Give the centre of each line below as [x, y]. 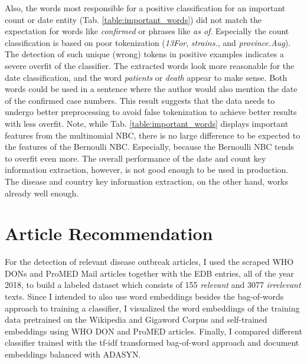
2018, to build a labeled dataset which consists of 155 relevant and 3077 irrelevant [153, 285]
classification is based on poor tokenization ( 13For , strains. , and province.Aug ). [148, 42]
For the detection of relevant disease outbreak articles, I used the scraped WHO [149, 262]
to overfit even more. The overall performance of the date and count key [135, 158]
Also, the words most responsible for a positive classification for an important [145, 8]
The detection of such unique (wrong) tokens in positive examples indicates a [144, 54]
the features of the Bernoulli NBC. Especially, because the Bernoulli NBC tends [149, 147]
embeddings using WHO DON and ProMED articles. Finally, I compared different [153, 331]
